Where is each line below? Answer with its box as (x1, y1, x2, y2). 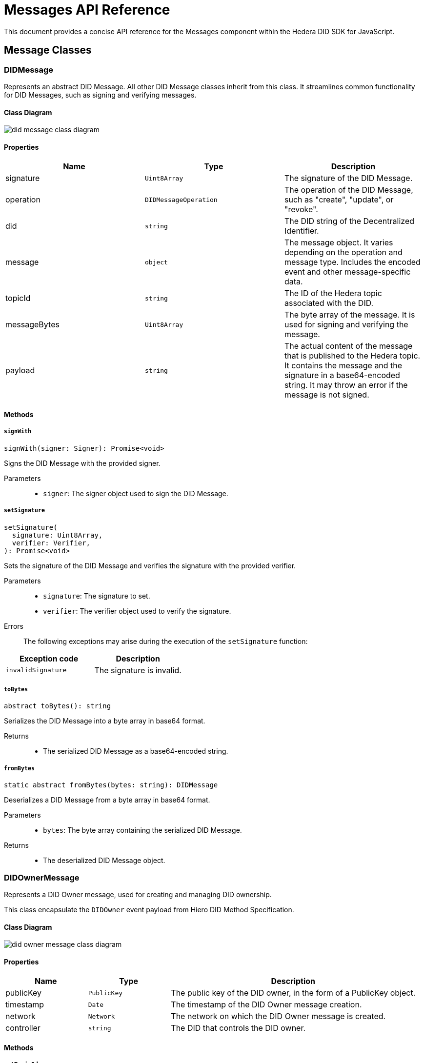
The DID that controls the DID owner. (171, 1023, 306, 1033)
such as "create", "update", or (284, 195, 394, 205)
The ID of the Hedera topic (284, 288, 382, 299)
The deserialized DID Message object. (43, 856, 165, 865)
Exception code (20, 653, 79, 663)
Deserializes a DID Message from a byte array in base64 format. (4, 796, 210, 804)
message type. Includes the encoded (284, 257, 421, 267)
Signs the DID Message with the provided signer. (4, 459, 161, 467)
